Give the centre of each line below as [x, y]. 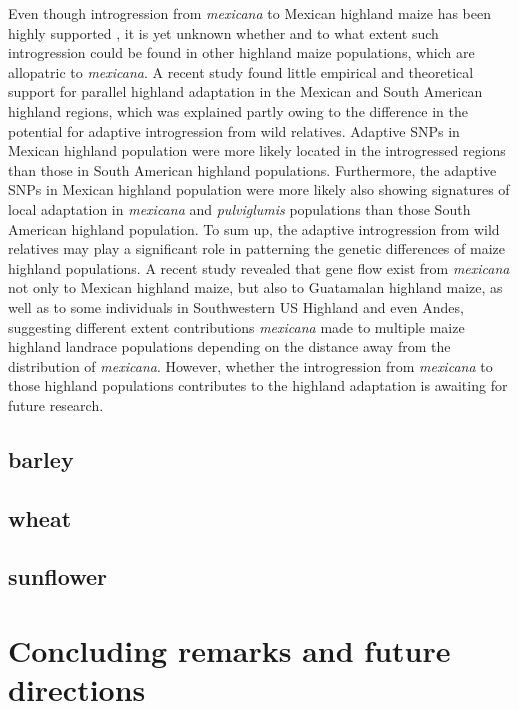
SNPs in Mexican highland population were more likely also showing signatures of [259, 189]
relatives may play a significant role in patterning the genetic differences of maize [256, 248]
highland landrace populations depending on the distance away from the [229, 346]
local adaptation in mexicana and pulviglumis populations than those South [239, 208]
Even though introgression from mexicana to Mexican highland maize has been [249, 13]
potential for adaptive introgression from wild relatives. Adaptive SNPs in [234, 130]
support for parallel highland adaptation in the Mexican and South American [245, 91]
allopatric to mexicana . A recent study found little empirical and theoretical [241, 71]
